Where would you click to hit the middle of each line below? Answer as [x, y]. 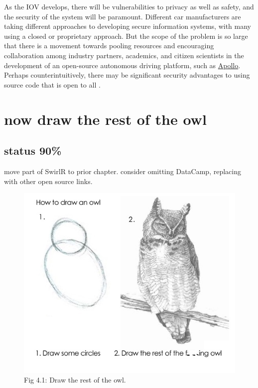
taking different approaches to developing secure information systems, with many [128, 26]
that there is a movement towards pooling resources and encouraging [109, 46]
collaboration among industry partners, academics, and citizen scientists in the [124, 55]
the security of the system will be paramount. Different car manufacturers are [123, 16]
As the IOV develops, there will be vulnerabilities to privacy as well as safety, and [129, 6]
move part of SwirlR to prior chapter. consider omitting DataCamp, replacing [123, 171]
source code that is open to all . [52, 84]
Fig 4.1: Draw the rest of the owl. [75, 380]
